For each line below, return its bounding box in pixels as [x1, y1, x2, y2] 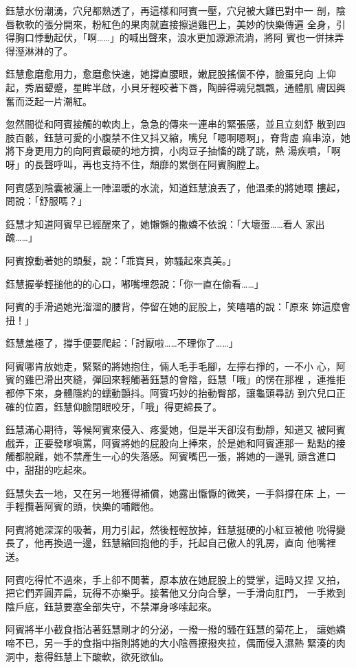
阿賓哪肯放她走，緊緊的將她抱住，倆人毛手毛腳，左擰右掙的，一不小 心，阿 [5, 358, 346, 373]
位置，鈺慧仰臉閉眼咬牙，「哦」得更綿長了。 [24, 399, 222, 413]
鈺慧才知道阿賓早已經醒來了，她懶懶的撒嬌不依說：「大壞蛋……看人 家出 [5, 216, 325, 231]
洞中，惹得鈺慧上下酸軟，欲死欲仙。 [5, 649, 169, 663]
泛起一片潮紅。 [24, 93, 92, 108]
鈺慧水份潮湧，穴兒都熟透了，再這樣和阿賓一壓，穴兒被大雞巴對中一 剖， [5, 3, 336, 17]
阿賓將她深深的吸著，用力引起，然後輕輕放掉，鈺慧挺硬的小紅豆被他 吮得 [5, 522, 336, 536]
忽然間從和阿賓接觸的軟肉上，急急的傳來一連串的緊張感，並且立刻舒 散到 [5, 117, 336, 131]
